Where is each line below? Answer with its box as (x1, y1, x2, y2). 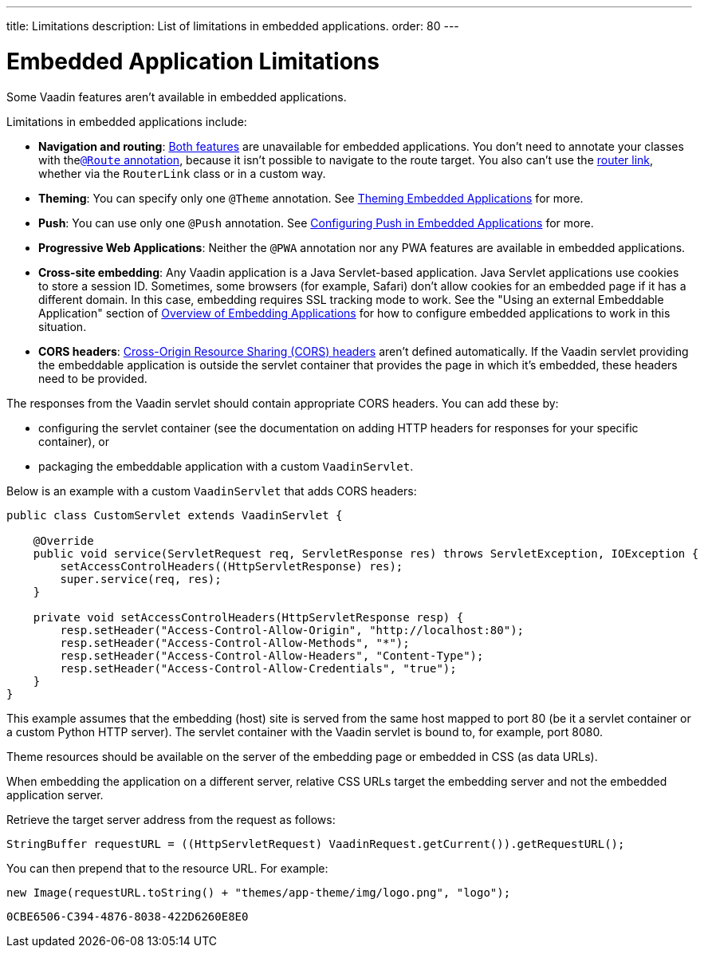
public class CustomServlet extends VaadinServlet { (6, 508, 343, 522)
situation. (38, 319, 87, 333)
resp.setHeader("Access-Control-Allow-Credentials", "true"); (60, 661, 457, 675)
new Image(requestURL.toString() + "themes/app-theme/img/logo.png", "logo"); (6, 885, 511, 899)
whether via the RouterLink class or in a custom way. (38, 166, 326, 180)
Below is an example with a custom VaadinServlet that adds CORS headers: (6, 483, 417, 498)
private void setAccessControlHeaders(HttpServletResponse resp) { (33, 610, 464, 624)
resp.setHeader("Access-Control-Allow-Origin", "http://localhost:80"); (60, 623, 525, 637)
